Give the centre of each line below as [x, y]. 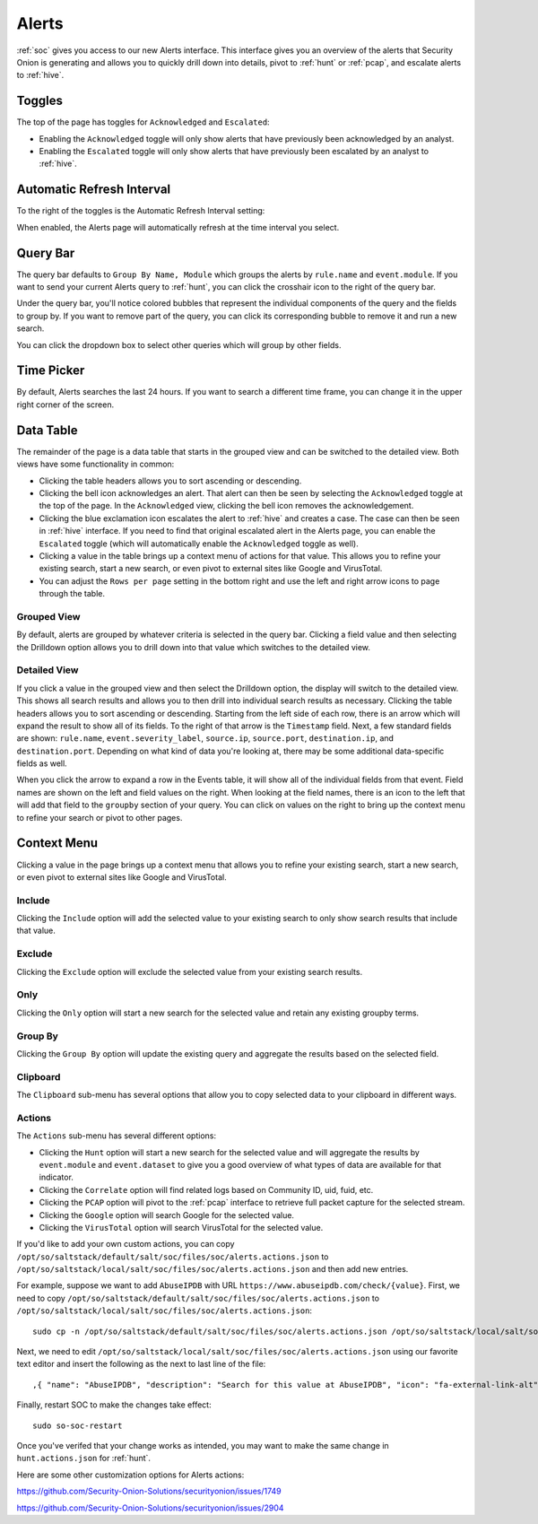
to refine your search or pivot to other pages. [100, 817]
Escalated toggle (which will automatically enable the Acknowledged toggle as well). [199, 544]
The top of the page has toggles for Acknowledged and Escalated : [143, 122]
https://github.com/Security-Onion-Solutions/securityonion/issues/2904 [150, 1508]
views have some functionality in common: [95, 464]
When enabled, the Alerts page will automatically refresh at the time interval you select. [178, 227]
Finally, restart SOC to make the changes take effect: [114, 1405]
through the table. [72, 594]
